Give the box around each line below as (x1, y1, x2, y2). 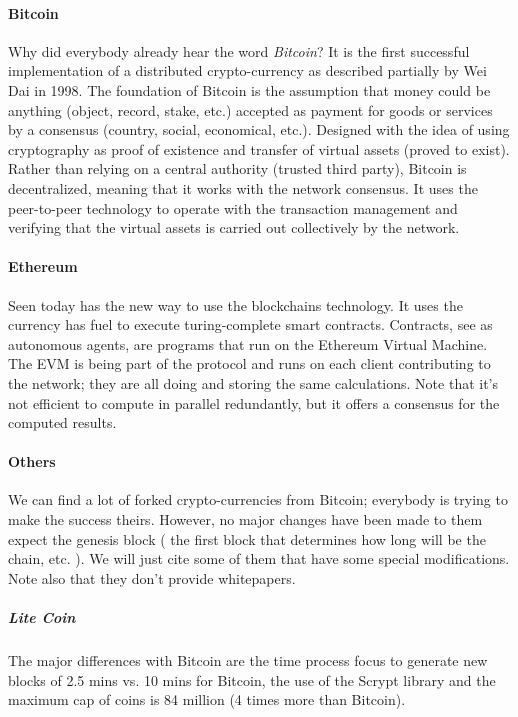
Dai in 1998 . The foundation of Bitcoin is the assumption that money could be (8, 79, 491, 100)
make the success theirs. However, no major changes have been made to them (8, 509, 483, 530)
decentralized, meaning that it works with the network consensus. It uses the (8, 177, 478, 198)
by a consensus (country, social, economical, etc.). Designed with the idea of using (8, 119, 510, 140)
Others (8, 451, 56, 472)
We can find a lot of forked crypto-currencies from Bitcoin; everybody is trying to (8, 489, 508, 510)
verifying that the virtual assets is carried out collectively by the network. (8, 217, 460, 238)
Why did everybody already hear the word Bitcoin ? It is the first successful (8, 40, 470, 61)
